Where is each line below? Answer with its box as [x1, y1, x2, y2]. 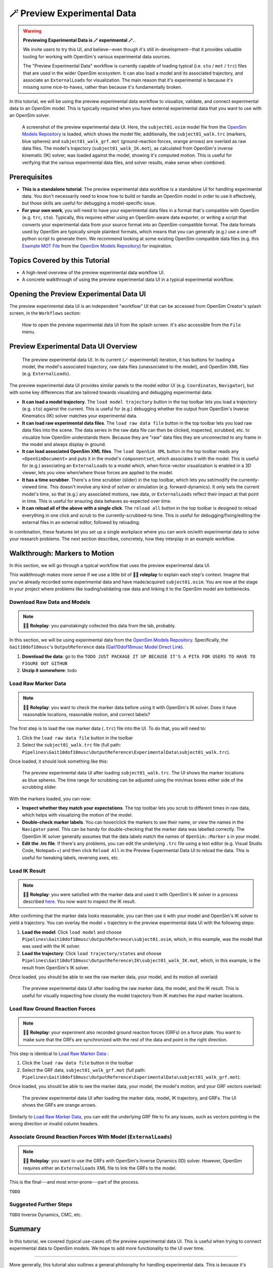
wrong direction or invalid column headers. [9, 1121, 99, 1127]
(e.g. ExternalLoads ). [22, 371, 71, 377]
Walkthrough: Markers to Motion [9, 549, 115, 557]
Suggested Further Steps [9, 1201, 73, 1208]
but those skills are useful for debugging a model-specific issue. [22, 200, 156, 206]
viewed [22, 484, 37, 490]
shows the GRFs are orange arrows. [22, 1102, 97, 1108]
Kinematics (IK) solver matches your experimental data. [22, 413, 138, 419]
